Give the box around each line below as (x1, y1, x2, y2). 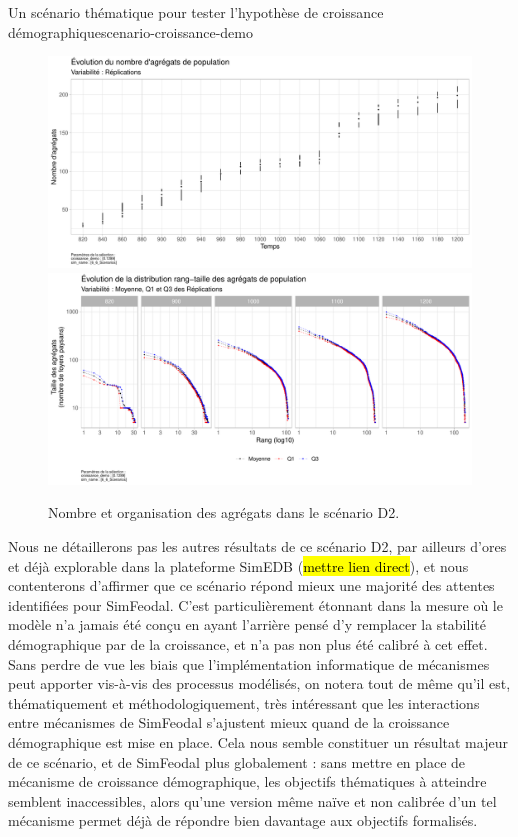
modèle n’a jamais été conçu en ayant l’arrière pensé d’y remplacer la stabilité (8, 614, 486, 635)
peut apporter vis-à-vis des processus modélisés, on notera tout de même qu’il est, (8, 673, 511, 694)
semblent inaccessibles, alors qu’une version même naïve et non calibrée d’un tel (8, 790, 497, 811)
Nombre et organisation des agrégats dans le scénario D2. (48, 502, 400, 523)
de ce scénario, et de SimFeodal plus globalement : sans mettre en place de (8, 751, 466, 772)
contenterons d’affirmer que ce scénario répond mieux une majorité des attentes (8, 575, 495, 596)
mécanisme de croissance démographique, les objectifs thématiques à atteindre (8, 771, 487, 792)
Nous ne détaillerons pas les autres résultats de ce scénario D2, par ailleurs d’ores (8, 535, 507, 556)
